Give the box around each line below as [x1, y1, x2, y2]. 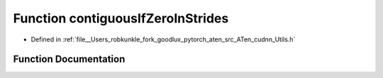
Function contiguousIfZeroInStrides [13, 11, 229, 26]
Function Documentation [13, 53, 126, 65]
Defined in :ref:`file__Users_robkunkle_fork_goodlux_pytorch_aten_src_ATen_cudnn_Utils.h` [30, 35, 296, 44]
